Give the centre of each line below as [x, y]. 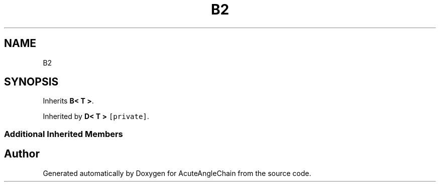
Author [22, 154]
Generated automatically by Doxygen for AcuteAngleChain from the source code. [177, 173]
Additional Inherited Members [64, 134]
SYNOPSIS [31, 82]
